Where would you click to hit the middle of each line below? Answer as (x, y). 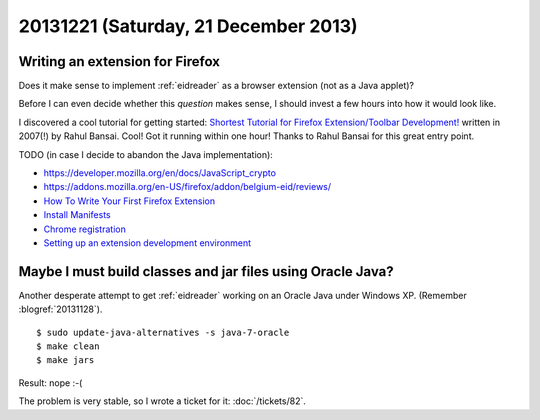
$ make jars (65, 360)
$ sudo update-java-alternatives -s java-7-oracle (163, 332)
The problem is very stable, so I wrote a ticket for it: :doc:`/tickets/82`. (162, 401)
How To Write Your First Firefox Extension (129, 201)
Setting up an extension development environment (147, 242)
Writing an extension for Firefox (119, 61)
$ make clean (68, 346)
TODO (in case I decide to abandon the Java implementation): (146, 154)
